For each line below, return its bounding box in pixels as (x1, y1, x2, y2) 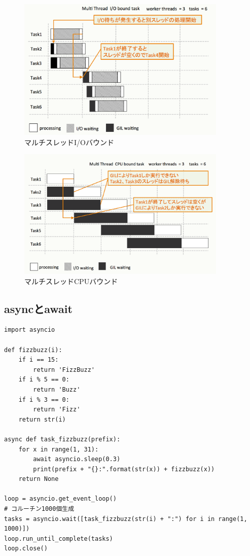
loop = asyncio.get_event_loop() (4, 495, 117, 503)
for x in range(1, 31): (18, 445, 99, 453)
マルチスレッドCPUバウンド (24, 275, 118, 286)
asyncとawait (4, 300, 73, 316)
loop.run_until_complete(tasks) (4, 535, 113, 542)
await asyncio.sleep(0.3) (33, 456, 121, 463)
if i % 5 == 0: (18, 376, 69, 384)
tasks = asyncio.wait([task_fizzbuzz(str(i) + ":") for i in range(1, (4, 515, 247, 523)
